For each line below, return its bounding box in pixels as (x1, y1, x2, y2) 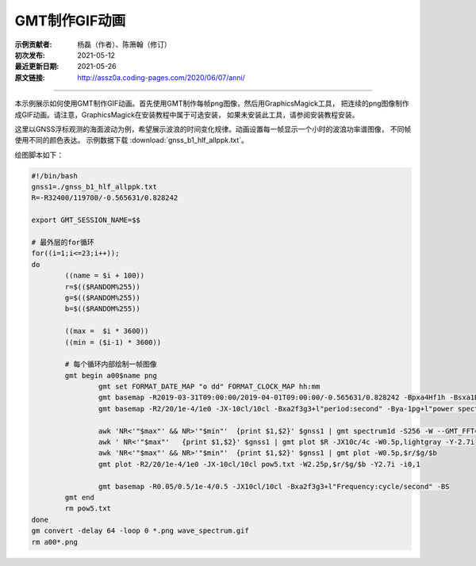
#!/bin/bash (31, 171, 79, 180)
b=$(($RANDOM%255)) (64, 304, 140, 313)
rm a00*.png (31, 537, 79, 546)
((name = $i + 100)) (64, 271, 145, 281)
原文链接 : (14, 72, 45, 82)
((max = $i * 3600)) (64, 327, 149, 336)
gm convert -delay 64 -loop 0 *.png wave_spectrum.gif (31, 526, 249, 535)
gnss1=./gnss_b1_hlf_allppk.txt (31, 182, 158, 192)
